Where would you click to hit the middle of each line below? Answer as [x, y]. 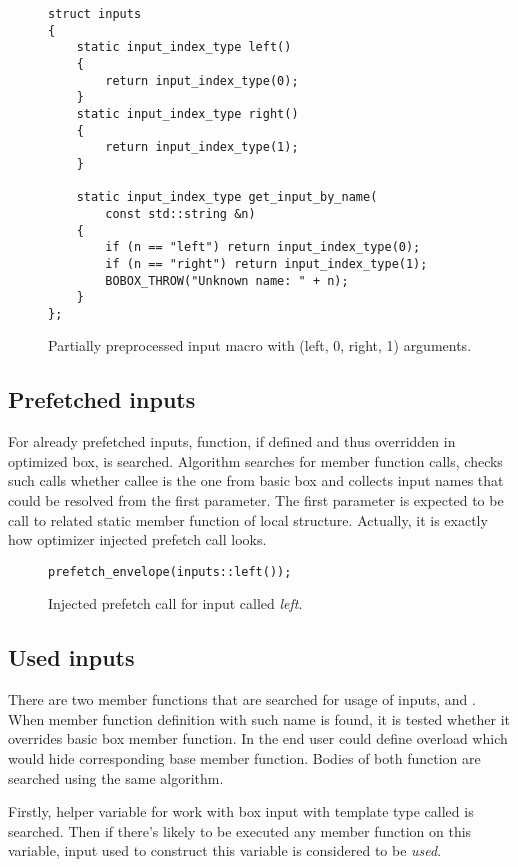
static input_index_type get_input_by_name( [227, 197]
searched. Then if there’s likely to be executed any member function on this [240, 830]
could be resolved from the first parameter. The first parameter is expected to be [256, 500]
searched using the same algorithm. [116, 777]
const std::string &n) [180, 213]
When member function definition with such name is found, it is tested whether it [259, 718]
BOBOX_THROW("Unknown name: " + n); [227, 280]
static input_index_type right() [187, 113]
